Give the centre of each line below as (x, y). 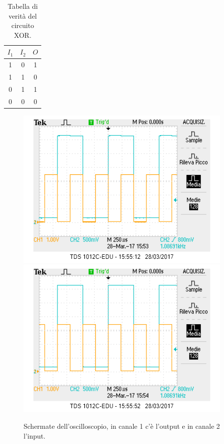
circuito (23, 25)
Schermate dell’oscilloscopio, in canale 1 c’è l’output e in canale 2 (122, 426)
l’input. (35, 435)
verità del (23, 15)
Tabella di (23, 6)
